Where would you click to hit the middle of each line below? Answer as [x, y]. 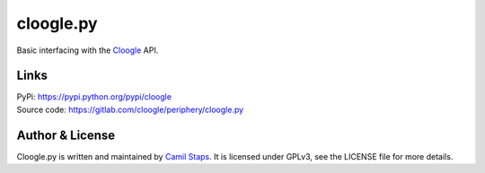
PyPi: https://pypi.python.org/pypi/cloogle [94, 97]
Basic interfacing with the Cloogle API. [88, 50]
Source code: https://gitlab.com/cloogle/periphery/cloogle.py [130, 109]
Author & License [66, 135]
